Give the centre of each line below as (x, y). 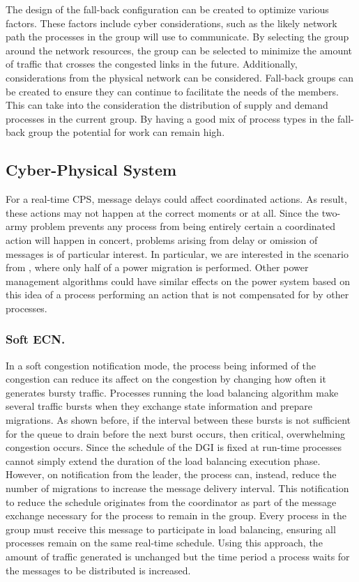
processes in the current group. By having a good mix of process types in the (170, 118)
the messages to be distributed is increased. (98, 570)
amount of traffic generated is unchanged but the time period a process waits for (178, 557)
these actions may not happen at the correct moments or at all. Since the (162, 212)
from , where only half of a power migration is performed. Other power (157, 267)
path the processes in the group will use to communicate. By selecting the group (177, 37)
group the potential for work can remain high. (127, 132)
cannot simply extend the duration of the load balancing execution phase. (163, 460)
